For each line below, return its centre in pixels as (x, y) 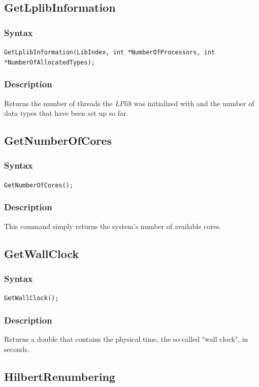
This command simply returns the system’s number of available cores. (113, 226)
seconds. (17, 349)
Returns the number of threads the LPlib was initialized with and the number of (129, 103)
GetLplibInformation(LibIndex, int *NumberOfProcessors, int (110, 52)
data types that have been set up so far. (66, 113)
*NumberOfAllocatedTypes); (50, 62)
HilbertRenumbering (60, 376)
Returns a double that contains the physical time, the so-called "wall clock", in (126, 339)
